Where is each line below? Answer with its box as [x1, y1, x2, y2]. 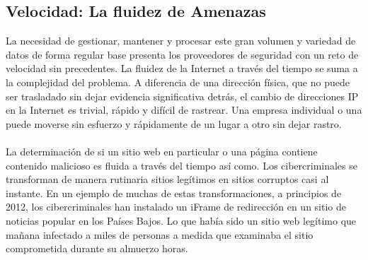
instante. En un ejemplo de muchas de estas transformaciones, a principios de [6, 185, 342, 200]
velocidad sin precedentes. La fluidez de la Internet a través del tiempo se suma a [6, 61, 358, 76]
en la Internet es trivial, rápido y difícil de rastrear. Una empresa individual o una [6, 102, 362, 117]
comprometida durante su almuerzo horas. [6, 241, 188, 256]
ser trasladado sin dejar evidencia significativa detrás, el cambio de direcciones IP [6, 88, 359, 103]
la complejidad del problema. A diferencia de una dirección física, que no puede [6, 74, 350, 89]
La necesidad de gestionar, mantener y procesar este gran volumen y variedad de [6, 33, 356, 48]
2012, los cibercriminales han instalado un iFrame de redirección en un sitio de [6, 199, 346, 214]
